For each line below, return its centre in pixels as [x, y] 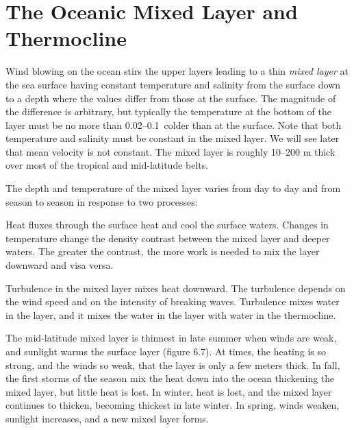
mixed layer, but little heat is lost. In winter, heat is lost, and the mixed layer [169, 391]
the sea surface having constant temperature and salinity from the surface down [173, 84]
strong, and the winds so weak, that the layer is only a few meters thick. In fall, [173, 365]
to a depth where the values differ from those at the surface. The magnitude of [171, 98]
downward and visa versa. [60, 265]
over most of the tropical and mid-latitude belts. [107, 165]
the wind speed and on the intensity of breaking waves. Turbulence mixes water [173, 301]
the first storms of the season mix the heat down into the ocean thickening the [170, 378]
